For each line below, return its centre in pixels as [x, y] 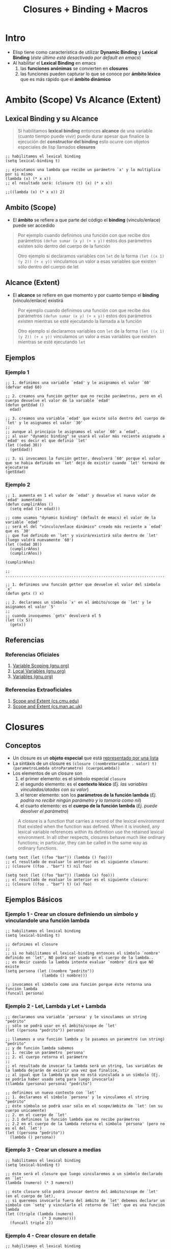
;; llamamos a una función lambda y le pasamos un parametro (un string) [85, 1039]
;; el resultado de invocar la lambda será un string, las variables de [84, 1066]
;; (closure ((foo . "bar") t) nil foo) [49, 866]
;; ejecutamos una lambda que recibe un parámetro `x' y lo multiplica [83, 170]
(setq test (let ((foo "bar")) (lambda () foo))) [59, 857]
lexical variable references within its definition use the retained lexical [91, 832]
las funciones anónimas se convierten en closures [74, 68]
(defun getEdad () [25, 405]
